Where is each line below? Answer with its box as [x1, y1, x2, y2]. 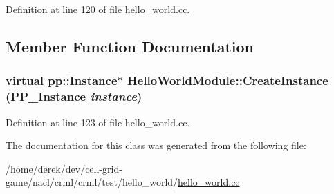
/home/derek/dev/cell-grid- [6, 161, 122, 175]
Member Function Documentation [6, 35, 254, 57]
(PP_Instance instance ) [6, 88, 142, 105]
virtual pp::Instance [6, 72, 118, 89]
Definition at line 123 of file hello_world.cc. [6, 115, 190, 129]
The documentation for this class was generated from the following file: [6, 138, 306, 153]
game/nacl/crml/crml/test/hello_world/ [6, 175, 178, 189]
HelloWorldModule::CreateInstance [127, 72, 328, 89]
